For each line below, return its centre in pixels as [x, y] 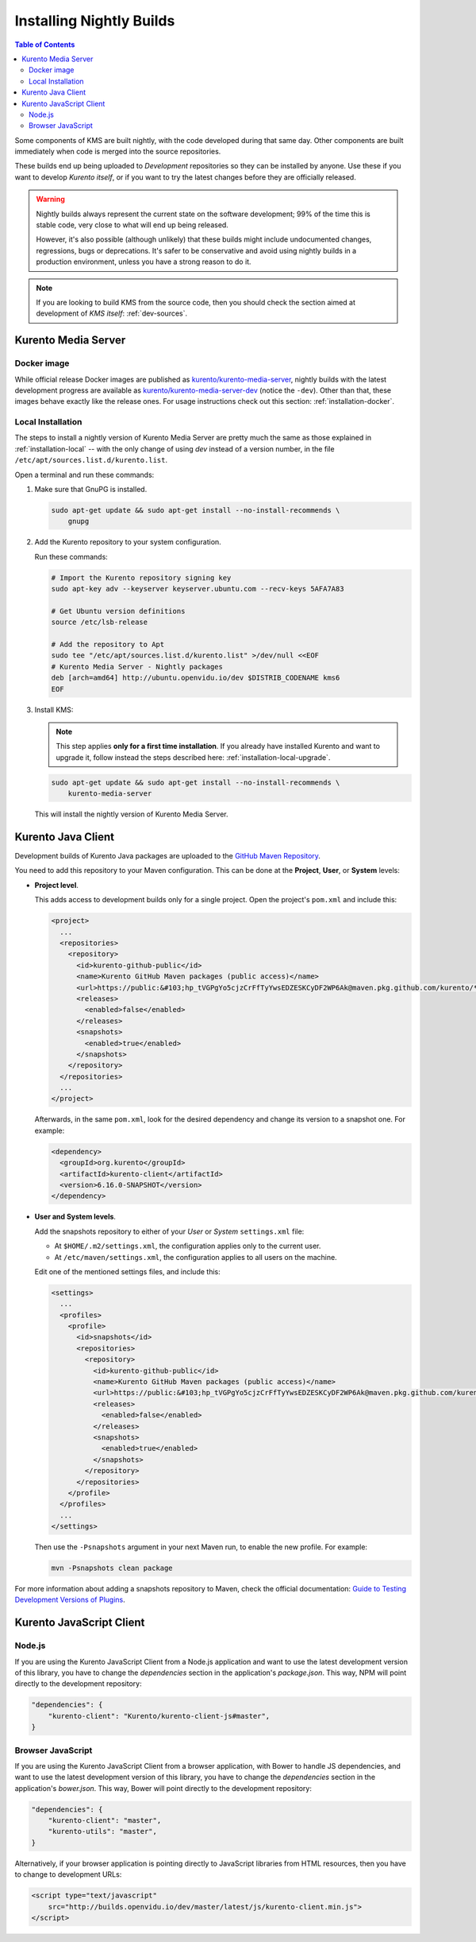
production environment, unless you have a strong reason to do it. [144, 262]
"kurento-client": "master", [105, 1821]
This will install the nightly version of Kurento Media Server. [131, 814]
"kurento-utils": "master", [103, 1832]
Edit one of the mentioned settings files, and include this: [128, 1271]
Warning [50, 200]
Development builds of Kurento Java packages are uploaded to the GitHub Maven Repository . [168, 856]
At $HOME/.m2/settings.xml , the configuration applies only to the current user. [188, 1246]
